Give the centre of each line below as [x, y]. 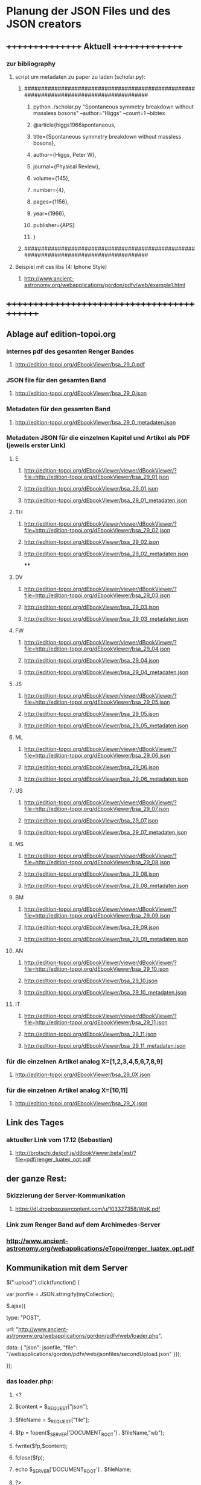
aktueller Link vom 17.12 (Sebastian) [59, 1140]
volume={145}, [51, 178]
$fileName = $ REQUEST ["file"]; [52, 1420]
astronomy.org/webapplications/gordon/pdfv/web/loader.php [82, 1336]
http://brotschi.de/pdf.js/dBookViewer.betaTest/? [76, 1153]
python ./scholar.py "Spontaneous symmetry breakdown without [113, 107]
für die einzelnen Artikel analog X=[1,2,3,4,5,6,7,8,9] [85, 1061]
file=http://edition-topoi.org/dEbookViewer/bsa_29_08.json [97, 862]
